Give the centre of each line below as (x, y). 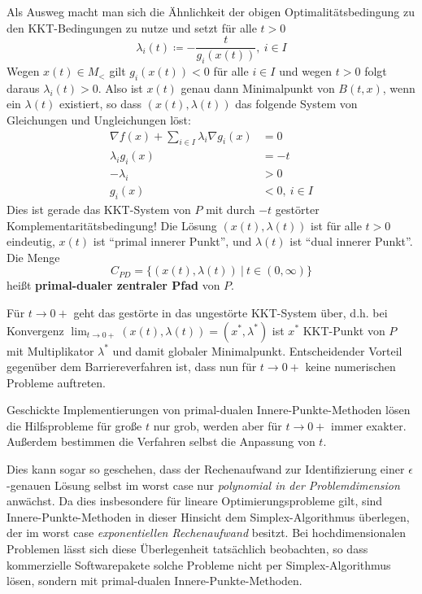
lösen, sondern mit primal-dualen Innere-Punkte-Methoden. (154, 581)
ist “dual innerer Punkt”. (351, 241)
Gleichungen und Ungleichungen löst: (99, 120)
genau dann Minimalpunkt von (258, 87)
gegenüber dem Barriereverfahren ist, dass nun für (132, 367)
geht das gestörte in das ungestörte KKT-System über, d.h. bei (231, 312)
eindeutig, (31, 241)
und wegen (306, 71)
